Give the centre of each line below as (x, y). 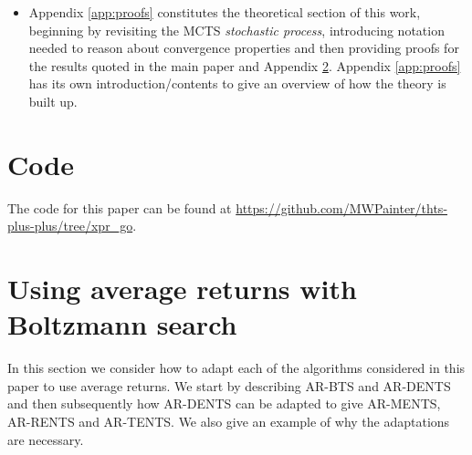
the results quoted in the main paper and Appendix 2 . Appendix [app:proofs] (245, 65)
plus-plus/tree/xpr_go (70, 226)
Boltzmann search (122, 324)
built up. (53, 101)
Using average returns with (182, 289)
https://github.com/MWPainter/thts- (342, 207)
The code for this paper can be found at (120, 207)
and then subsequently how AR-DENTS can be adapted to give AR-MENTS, (224, 403)
